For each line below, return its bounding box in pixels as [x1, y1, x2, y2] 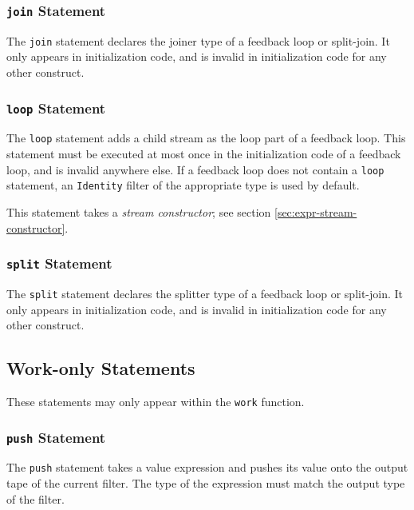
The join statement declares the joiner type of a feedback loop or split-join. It [6, 32, 390, 49]
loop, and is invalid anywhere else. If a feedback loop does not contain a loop [6, 161, 384, 177]
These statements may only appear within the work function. [6, 392, 305, 409]
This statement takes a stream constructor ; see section [6, 203, 271, 220]
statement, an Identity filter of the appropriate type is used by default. [6, 177, 360, 193]
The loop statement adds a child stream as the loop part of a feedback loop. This [6, 129, 406, 146]
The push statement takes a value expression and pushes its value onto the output [6, 459, 408, 476]
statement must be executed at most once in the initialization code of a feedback [6, 145, 401, 162]
